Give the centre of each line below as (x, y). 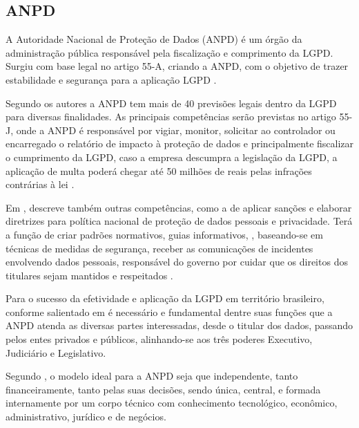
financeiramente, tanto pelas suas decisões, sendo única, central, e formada (163, 389)
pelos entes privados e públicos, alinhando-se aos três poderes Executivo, (159, 339)
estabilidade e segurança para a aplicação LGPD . (111, 79)
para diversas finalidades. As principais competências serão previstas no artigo (171, 117)
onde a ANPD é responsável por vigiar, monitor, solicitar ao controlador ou (176, 130)
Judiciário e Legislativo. (56, 352)
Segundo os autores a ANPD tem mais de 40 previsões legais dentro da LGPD (171, 103)
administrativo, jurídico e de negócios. (86, 417)
